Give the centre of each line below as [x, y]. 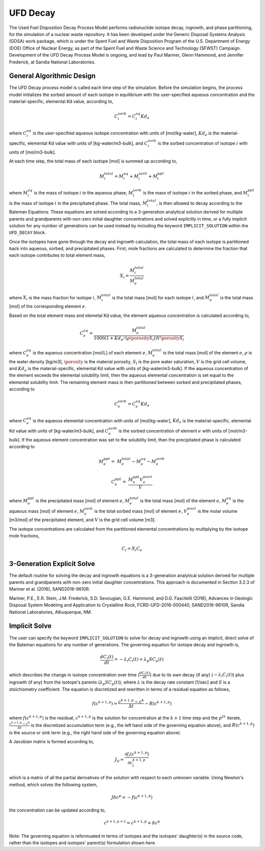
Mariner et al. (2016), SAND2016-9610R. [50, 589]
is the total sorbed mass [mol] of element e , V [141, 511]
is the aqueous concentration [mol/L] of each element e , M [93, 352]
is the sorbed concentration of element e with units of [173, 431]
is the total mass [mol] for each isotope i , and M [161, 297]
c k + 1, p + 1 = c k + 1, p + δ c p [132, 823]
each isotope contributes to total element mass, [57, 255]
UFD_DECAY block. [27, 233]
